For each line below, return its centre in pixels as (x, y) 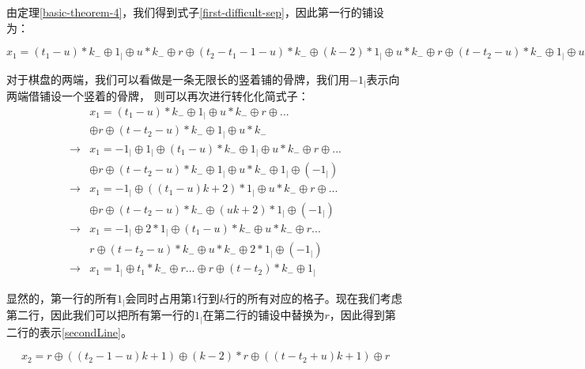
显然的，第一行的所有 (62, 297)
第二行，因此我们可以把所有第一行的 (100, 315)
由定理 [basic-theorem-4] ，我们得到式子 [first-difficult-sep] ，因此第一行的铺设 (195, 12)
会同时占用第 (159, 297)
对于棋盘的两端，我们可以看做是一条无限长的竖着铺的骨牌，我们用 (178, 79)
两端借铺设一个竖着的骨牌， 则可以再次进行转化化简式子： (158, 96)
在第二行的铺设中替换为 (264, 315)
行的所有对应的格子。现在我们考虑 (313, 297)
